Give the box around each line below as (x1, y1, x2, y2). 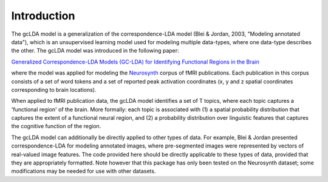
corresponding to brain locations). (11, 86, 97, 93)
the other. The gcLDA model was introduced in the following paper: (11, 47, 179, 54)
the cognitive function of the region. (11, 123, 101, 130)
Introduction (11, 9, 75, 22)
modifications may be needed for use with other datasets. (11, 167, 156, 175)
